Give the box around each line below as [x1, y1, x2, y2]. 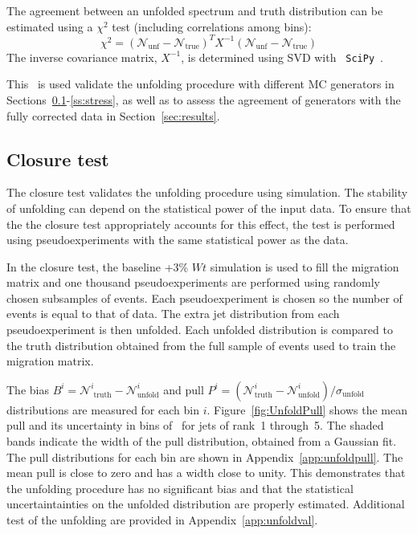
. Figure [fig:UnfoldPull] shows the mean [206, 401, 407, 418]
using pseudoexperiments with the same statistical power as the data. [6, 231, 349, 248]
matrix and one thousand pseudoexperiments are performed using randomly [6, 274, 380, 291]
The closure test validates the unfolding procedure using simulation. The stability [6, 184, 408, 201]
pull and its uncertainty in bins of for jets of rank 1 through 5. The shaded [6, 417, 384, 434]
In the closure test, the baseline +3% [6, 258, 189, 275]
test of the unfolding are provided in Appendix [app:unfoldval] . [6, 512, 318, 528]
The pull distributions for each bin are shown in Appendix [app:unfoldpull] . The [6, 448, 403, 465]
